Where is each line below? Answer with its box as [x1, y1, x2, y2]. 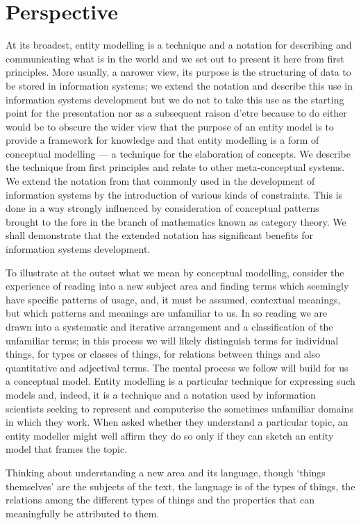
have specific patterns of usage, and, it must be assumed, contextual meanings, [6, 292, 341, 306]
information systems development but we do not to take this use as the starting [6, 92, 344, 106]
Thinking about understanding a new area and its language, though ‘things [6, 465, 326, 479]
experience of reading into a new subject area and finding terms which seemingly [6, 278, 349, 293]
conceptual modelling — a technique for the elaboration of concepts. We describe [6, 146, 351, 160]
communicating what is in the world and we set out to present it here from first [6, 51, 344, 65]
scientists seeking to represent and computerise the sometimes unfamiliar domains [6, 401, 353, 415]
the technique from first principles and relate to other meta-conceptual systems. [6, 160, 345, 174]
